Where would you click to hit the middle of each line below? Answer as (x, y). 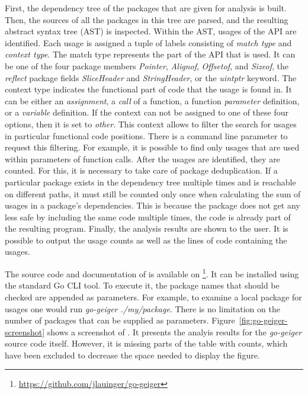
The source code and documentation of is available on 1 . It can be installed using (152, 273)
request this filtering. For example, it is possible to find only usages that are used (152, 147)
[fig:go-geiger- (263, 320)
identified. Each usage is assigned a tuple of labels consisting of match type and (148, 42)
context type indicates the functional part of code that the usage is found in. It (148, 89)
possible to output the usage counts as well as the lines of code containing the (146, 240)
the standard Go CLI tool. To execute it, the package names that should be (142, 285)
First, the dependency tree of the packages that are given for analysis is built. (146, 8)
